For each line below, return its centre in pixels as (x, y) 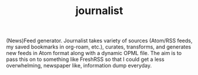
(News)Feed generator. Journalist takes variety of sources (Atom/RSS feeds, (99, 41)
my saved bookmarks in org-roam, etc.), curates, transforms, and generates (99, 47)
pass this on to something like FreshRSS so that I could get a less (85, 59)
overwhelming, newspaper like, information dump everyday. (79, 66)
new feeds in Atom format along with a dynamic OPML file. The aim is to (94, 53)
